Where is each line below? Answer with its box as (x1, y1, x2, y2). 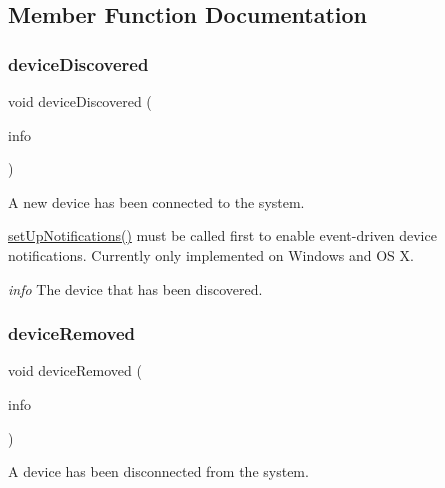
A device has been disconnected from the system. (8, 461, 309, 482)
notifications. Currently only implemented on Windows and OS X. (8, 244, 414, 265)
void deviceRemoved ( (8, 360, 142, 381)
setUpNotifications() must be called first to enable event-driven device (8, 225, 437, 246)
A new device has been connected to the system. (8, 191, 305, 212)
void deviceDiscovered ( (8, 91, 152, 111)
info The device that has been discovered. (8, 278, 263, 299)
